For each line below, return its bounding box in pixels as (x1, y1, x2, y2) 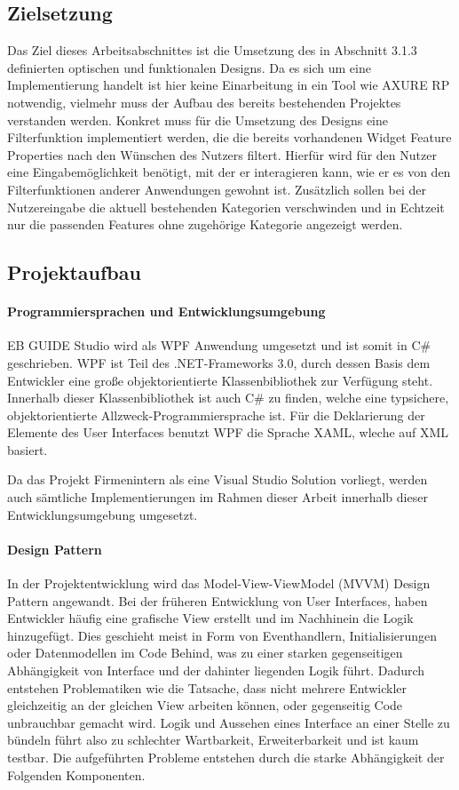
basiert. (7, 440, 48, 459)
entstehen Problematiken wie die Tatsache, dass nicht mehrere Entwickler (7, 678, 407, 697)
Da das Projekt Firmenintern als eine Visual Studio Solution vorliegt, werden (7, 470, 428, 489)
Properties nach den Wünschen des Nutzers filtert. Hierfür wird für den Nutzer (7, 145, 437, 164)
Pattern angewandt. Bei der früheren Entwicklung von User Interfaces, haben (7, 591, 428, 610)
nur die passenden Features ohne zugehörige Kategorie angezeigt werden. (7, 215, 403, 234)
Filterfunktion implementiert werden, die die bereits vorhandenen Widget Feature (7, 128, 452, 147)
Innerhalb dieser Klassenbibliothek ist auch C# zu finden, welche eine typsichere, (7, 388, 449, 407)
